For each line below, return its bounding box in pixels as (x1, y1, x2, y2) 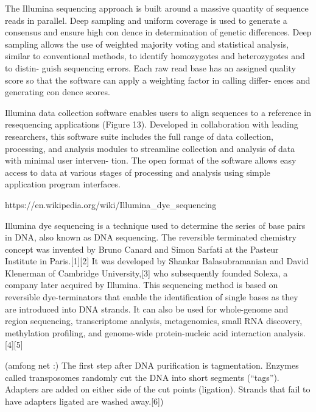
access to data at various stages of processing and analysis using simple (5, 165, 270, 178)
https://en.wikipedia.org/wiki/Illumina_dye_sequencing (5, 198, 217, 211)
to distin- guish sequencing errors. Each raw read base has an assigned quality (5, 61, 296, 74)
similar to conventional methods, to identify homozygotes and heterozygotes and (5, 49, 305, 62)
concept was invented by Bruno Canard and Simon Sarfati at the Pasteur (5, 242, 279, 255)
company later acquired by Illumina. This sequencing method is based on (5, 278, 278, 291)
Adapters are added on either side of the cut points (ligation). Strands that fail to (5, 383, 311, 396)
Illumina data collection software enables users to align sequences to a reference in (5, 106, 312, 118)
